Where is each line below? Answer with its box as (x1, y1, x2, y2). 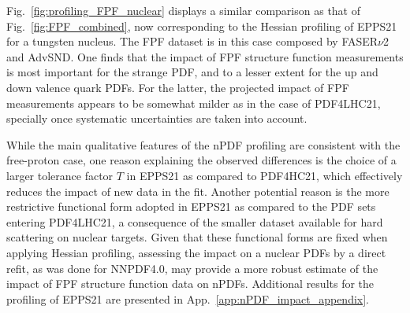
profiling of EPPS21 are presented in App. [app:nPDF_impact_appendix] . (6, 290, 370, 307)
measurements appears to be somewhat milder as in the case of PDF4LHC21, (6, 94, 381, 111)
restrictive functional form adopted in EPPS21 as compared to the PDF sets (6, 198, 376, 215)
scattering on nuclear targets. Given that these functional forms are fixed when (6, 229, 388, 245)
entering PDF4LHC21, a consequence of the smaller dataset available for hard (6, 213, 383, 230)
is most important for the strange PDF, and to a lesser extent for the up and (6, 64, 378, 80)
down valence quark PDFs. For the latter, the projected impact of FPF (6, 79, 349, 95)
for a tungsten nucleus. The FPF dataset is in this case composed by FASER (6, 33, 378, 50)
